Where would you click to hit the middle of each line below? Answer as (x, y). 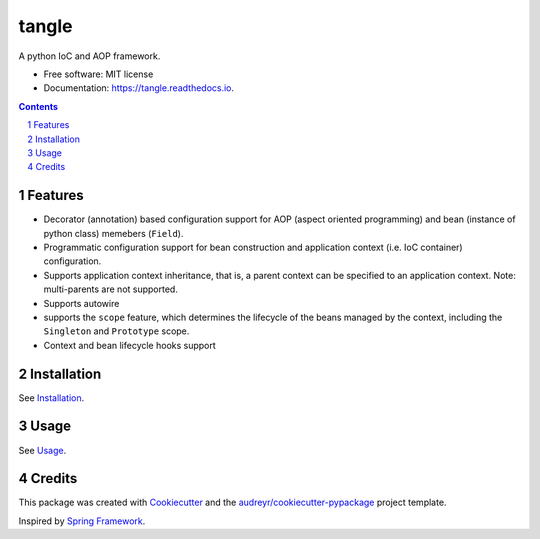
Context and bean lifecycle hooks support (130, 345)
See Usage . (42, 450)
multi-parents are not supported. (111, 289)
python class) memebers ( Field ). (113, 233)
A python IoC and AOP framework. (89, 56)
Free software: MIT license (98, 74)
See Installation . (51, 397)
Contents (38, 106)
